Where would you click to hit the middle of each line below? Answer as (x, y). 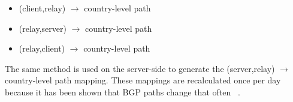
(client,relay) (42, 8)
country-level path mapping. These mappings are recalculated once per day (143, 80)
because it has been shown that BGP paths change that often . (123, 91)
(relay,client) (42, 48)
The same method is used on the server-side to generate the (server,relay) (140, 68)
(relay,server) (43, 28)
